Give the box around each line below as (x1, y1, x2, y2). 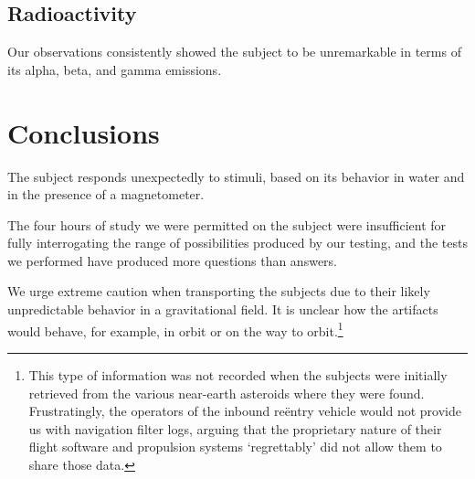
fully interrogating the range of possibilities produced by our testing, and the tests (7, 233, 468, 252)
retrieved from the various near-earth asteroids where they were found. (28, 383, 425, 402)
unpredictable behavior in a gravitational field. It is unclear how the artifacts (7, 300, 438, 319)
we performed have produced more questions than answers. (7, 250, 337, 270)
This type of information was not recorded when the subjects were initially (28, 365, 448, 384)
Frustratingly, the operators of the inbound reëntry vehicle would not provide (28, 401, 461, 420)
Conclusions (7, 113, 160, 151)
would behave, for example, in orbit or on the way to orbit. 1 (7, 318, 343, 340)
